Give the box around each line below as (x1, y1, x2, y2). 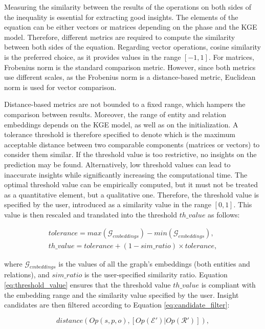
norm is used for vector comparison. (4, 81, 117, 92)
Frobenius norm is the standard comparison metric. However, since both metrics (4, 61, 256, 72)
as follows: (208, 209, 240, 220)
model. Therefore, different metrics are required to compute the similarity (4, 31, 235, 42)
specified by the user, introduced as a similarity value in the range (4, 199, 211, 210)
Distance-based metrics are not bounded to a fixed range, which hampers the (4, 99, 246, 109)
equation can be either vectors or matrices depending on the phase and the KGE (4, 21, 257, 32)
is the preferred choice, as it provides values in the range (4, 51, 181, 62)
